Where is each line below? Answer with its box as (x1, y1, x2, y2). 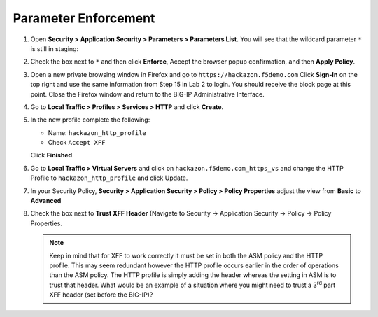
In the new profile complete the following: (30, 115, 150, 124)
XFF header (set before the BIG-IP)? (49, 290, 153, 299)
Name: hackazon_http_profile (48, 128, 146, 136)
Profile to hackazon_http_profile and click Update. (30, 174, 188, 182)
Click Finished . (30, 151, 74, 160)
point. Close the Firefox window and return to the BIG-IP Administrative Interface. (30, 90, 265, 98)
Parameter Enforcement (13, 10, 155, 26)
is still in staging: (30, 44, 79, 52)
